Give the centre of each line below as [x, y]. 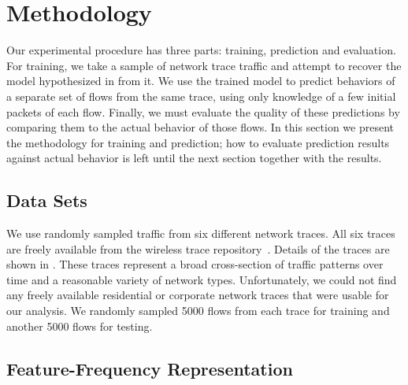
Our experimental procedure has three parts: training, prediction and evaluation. [201, 50]
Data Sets [47, 200]
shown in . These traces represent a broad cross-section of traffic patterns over [195, 264]
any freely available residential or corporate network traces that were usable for [198, 295]
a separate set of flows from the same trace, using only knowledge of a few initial [201, 96]
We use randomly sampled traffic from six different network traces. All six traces [201, 233]
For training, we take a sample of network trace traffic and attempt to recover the [204, 65]
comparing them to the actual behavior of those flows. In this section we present [200, 127]
